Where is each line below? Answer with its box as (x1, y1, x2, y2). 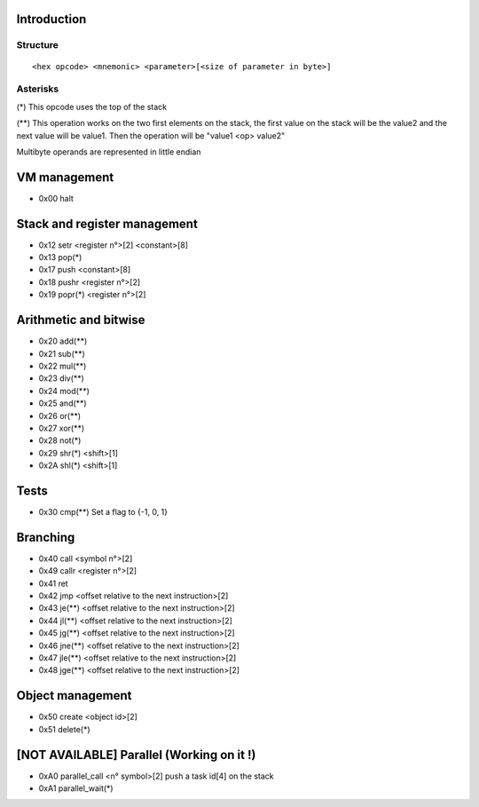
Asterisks (16, 83, 59, 95)
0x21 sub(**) (38, 348, 86, 359)
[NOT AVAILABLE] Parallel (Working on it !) (16, 747, 256, 763)
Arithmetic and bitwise (16, 313, 145, 328)
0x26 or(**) (38, 410, 82, 421)
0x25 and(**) (38, 398, 88, 408)
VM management (16, 170, 114, 185)
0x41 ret (38, 578, 68, 589)
